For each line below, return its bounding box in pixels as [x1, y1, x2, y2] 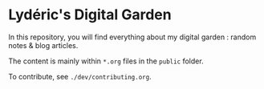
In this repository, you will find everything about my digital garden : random [8, 32, 257, 42]
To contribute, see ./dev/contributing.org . [8, 71, 152, 81]
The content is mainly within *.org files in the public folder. [8, 56, 204, 66]
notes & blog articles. [8, 40, 79, 50]
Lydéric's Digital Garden [8, 6, 172, 24]
